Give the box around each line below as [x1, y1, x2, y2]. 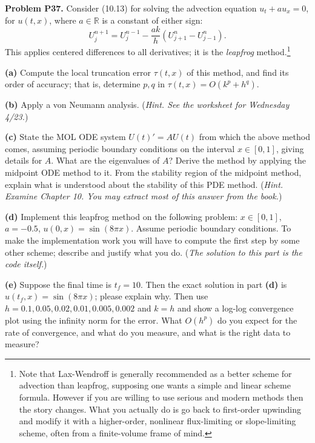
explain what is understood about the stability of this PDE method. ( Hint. [5, 178, 283, 190]
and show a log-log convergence [177, 302, 294, 314]
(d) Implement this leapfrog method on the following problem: [5, 210, 238, 222]
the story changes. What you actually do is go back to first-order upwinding [19, 402, 302, 415]
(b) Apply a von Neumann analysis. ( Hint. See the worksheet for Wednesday [5, 98, 290, 111]
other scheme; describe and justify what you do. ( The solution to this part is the [5, 245, 302, 258]
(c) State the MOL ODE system [5, 130, 126, 143]
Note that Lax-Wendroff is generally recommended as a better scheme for [19, 367, 292, 379]
